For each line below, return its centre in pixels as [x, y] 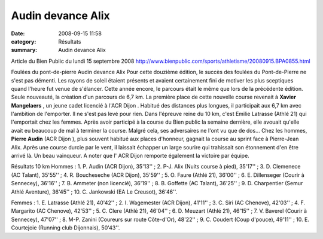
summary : [24, 50]
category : [24, 41]
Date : [18, 33]
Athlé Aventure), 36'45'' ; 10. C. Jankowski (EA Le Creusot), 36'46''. [94, 192]
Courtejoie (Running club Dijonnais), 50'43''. [65, 228]
